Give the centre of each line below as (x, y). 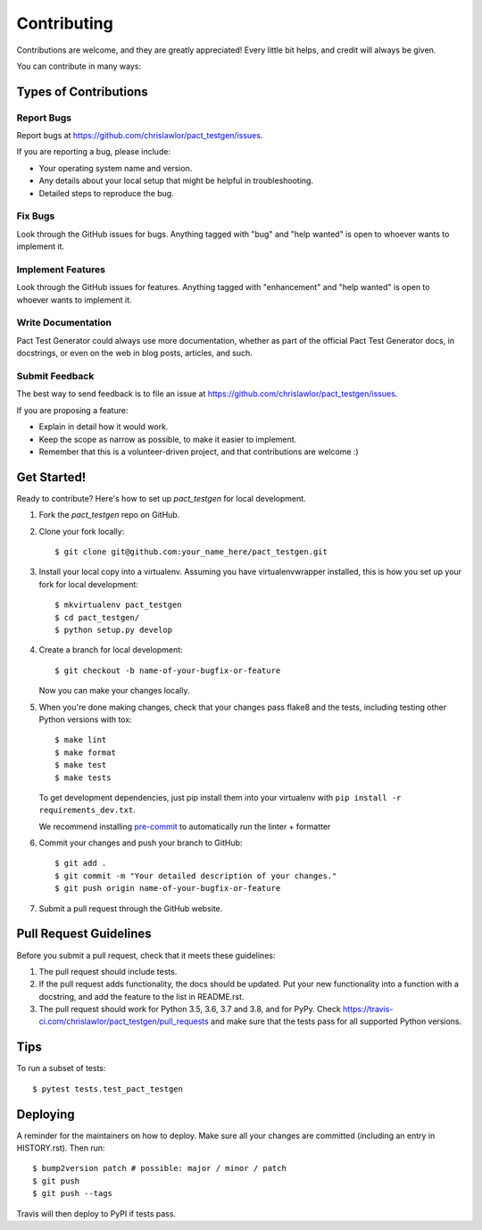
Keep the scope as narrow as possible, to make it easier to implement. (168, 439)
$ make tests (83, 777)
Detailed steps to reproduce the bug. (106, 193)
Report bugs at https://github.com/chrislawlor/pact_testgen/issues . (140, 136)
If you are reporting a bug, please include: (94, 152)
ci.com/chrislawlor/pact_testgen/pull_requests (124, 1021)
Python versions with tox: (86, 719)
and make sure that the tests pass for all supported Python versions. (336, 1021)
